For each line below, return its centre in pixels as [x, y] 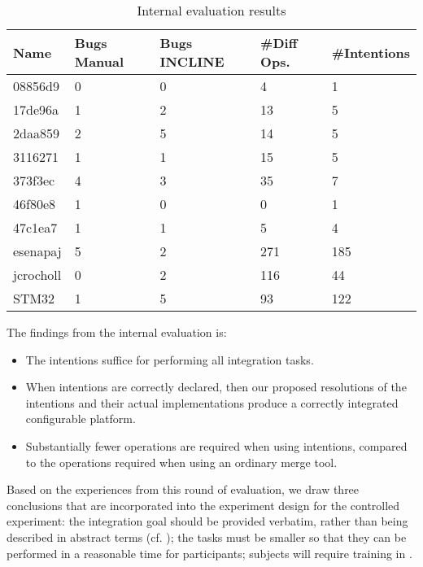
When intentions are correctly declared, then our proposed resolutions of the [216, 387]
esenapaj [37, 251]
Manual [99, 61]
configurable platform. [81, 419]
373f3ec [34, 180]
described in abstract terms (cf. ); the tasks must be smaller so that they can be [207, 536]
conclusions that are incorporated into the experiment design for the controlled [203, 505]
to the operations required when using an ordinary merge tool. [181, 462]
